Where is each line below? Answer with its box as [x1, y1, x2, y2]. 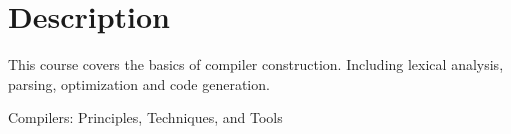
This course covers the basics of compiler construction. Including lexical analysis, [8, 54, 504, 75]
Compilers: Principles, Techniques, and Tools [8, 107, 283, 128]
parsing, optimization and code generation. [8, 73, 270, 94]
